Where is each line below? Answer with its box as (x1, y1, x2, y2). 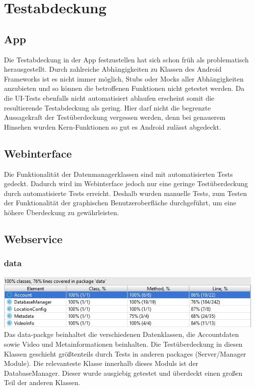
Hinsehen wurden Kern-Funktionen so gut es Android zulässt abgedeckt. (4, 121, 221, 132)
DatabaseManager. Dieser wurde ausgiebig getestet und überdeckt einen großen (4, 367, 243, 378)
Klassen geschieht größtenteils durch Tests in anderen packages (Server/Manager (4, 348, 246, 359)
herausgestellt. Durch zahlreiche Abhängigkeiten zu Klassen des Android (4, 64, 222, 74)
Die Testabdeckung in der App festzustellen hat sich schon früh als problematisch (4, 54, 249, 64)
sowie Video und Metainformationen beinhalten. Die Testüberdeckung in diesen (4, 339, 243, 349)
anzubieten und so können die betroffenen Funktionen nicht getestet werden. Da (4, 83, 245, 93)
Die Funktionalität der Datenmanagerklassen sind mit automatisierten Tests (4, 168, 233, 179)
